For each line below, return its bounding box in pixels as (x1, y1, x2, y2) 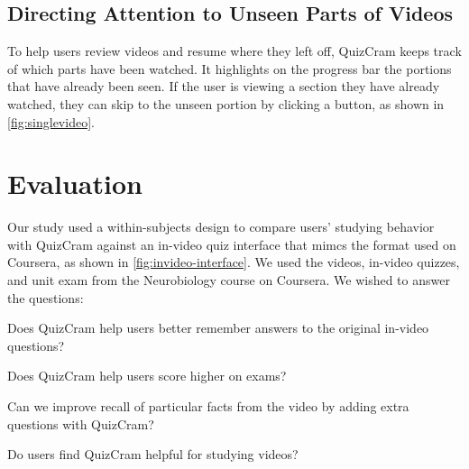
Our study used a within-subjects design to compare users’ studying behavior (7, 217, 435, 236)
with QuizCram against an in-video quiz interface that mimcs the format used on (7, 234, 456, 253)
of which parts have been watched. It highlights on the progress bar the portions (7, 59, 452, 78)
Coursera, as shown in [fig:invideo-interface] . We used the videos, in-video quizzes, (7, 253, 460, 271)
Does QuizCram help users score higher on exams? (7, 366, 287, 385)
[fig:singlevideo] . (7, 112, 95, 131)
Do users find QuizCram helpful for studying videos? (7, 445, 299, 464)
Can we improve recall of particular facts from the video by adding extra (7, 397, 409, 416)
